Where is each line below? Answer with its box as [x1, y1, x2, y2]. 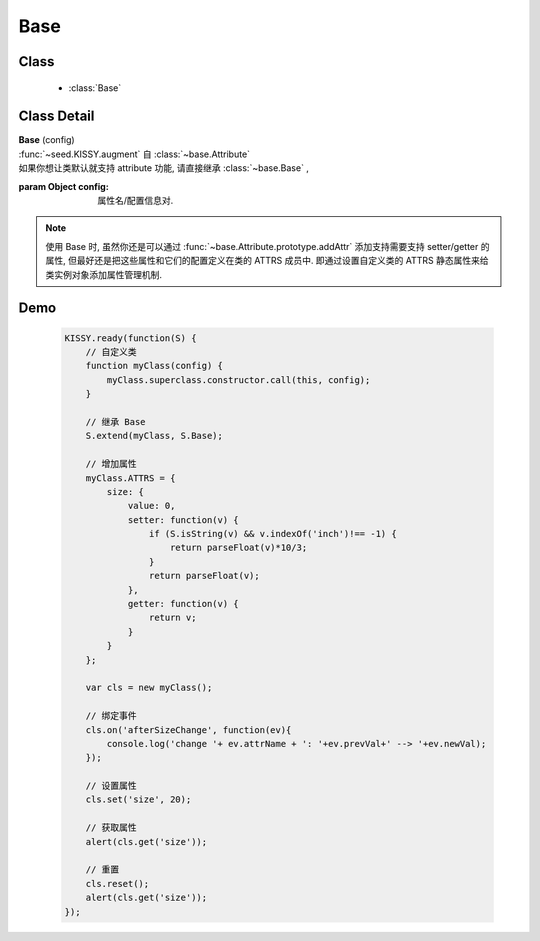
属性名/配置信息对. [97, 195, 174, 207]
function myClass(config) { [85, 360, 224, 372]
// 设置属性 [85, 780, 137, 792]
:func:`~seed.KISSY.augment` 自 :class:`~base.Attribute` [18, 148, 250, 160]
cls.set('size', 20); [85, 794, 192, 805]
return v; [148, 612, 197, 624]
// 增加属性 [85, 458, 137, 470]
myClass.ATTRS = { [85, 472, 176, 484]
